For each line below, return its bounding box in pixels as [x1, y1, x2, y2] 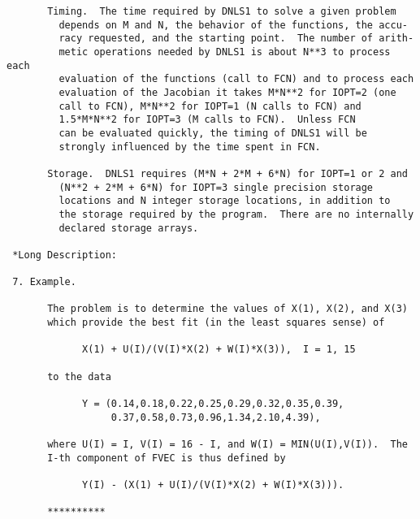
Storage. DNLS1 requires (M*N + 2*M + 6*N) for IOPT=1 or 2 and [47, 167, 408, 179]
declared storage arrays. [58, 222, 199, 234]
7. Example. [12, 276, 76, 288]
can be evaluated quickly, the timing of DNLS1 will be [58, 127, 367, 139]
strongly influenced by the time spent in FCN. [58, 141, 321, 153]
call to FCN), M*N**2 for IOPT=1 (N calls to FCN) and [58, 100, 362, 112]
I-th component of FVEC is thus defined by [47, 452, 286, 464]
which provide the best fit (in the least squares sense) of [47, 317, 385, 329]
